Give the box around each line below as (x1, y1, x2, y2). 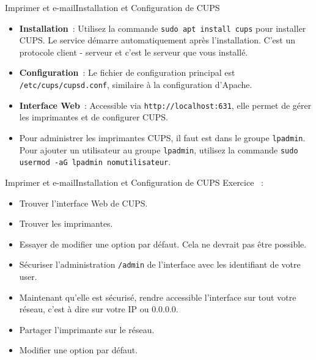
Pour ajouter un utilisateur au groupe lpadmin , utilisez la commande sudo (19, 143, 298, 156)
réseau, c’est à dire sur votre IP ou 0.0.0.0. (19, 303, 178, 315)
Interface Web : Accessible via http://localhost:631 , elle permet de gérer (19, 98, 312, 111)
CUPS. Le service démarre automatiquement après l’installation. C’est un (19, 34, 295, 46)
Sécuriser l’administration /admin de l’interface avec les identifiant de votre (19, 258, 301, 271)
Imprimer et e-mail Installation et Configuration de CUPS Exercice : (5, 175, 263, 188)
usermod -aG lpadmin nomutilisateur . (19, 155, 171, 168)
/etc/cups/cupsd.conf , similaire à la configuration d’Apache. (19, 78, 252, 91)
